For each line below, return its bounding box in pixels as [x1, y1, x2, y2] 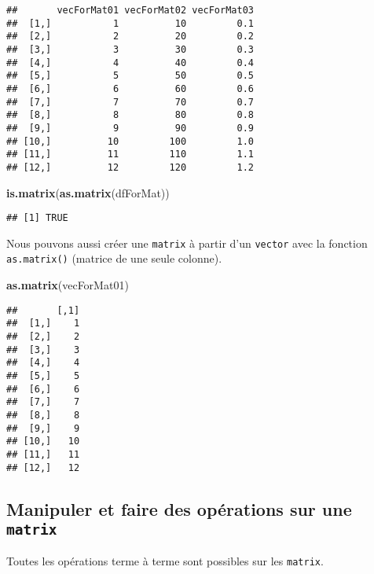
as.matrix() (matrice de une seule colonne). [6, 250, 222, 267]
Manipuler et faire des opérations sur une [6, 496, 352, 521]
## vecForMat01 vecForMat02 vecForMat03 [6, 5, 254, 16]
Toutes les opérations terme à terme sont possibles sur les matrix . [6, 553, 324, 569]
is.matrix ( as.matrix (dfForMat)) [6, 184, 170, 201]
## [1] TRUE [6, 212, 68, 224]
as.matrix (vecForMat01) [6, 277, 129, 293]
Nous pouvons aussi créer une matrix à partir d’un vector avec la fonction [6, 234, 368, 251]
